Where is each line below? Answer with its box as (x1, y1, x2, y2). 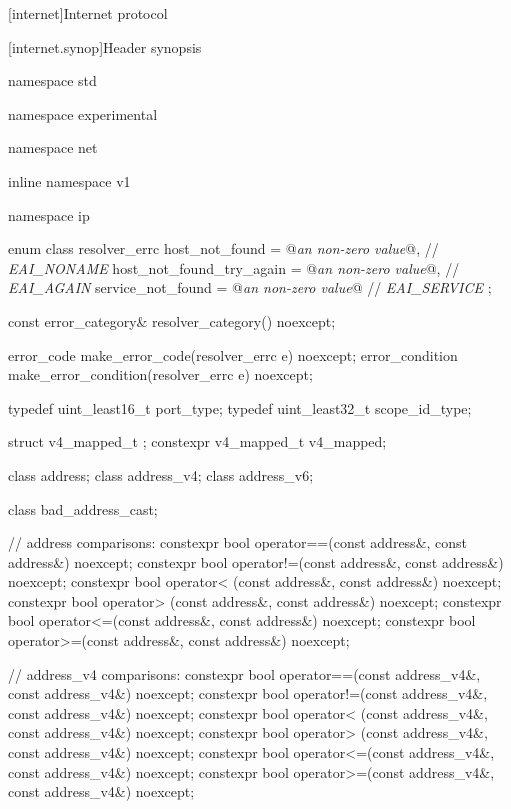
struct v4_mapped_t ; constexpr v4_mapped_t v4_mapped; (8, 431, 387, 452)
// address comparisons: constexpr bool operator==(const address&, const (8, 532, 468, 553)
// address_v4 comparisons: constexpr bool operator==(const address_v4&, (8, 663, 481, 684)
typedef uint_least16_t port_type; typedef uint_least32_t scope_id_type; (8, 397, 472, 418)
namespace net (8, 137, 98, 158)
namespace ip (8, 204, 90, 225)
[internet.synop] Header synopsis (8, 36, 202, 57)
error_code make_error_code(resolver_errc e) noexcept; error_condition (8, 344, 458, 365)
